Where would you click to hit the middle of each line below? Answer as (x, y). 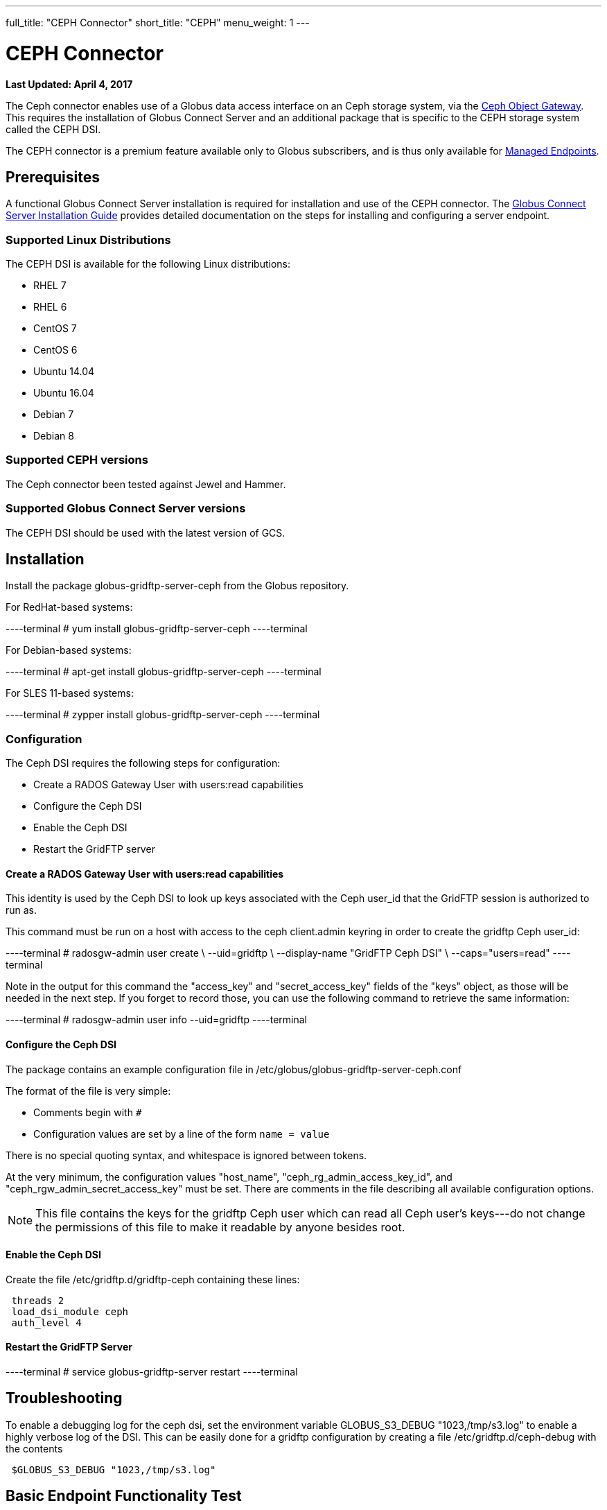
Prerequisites (53, 177)
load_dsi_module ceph (70, 1311)
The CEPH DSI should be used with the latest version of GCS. (146, 532)
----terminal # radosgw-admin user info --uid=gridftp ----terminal (157, 1020)
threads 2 (38, 1300)
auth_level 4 (46, 1322)
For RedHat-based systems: (69, 607)
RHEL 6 (50, 307)
